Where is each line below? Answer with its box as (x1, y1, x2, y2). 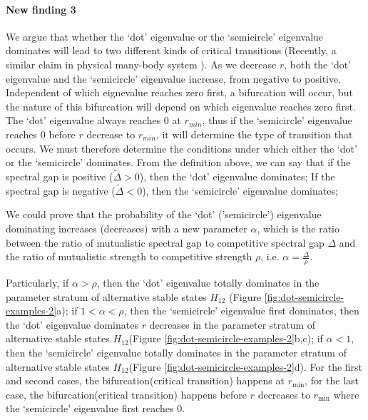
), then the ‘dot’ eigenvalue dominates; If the (139, 168, 335, 183)
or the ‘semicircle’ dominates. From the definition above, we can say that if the (6, 155, 351, 170)
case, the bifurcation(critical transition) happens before (6, 386, 247, 401)
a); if (56, 303, 78, 318)
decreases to (257, 386, 310, 401)
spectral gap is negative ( (6, 183, 116, 198)
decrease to (86, 126, 136, 141)
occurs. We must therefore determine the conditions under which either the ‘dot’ (6, 140, 357, 155)
